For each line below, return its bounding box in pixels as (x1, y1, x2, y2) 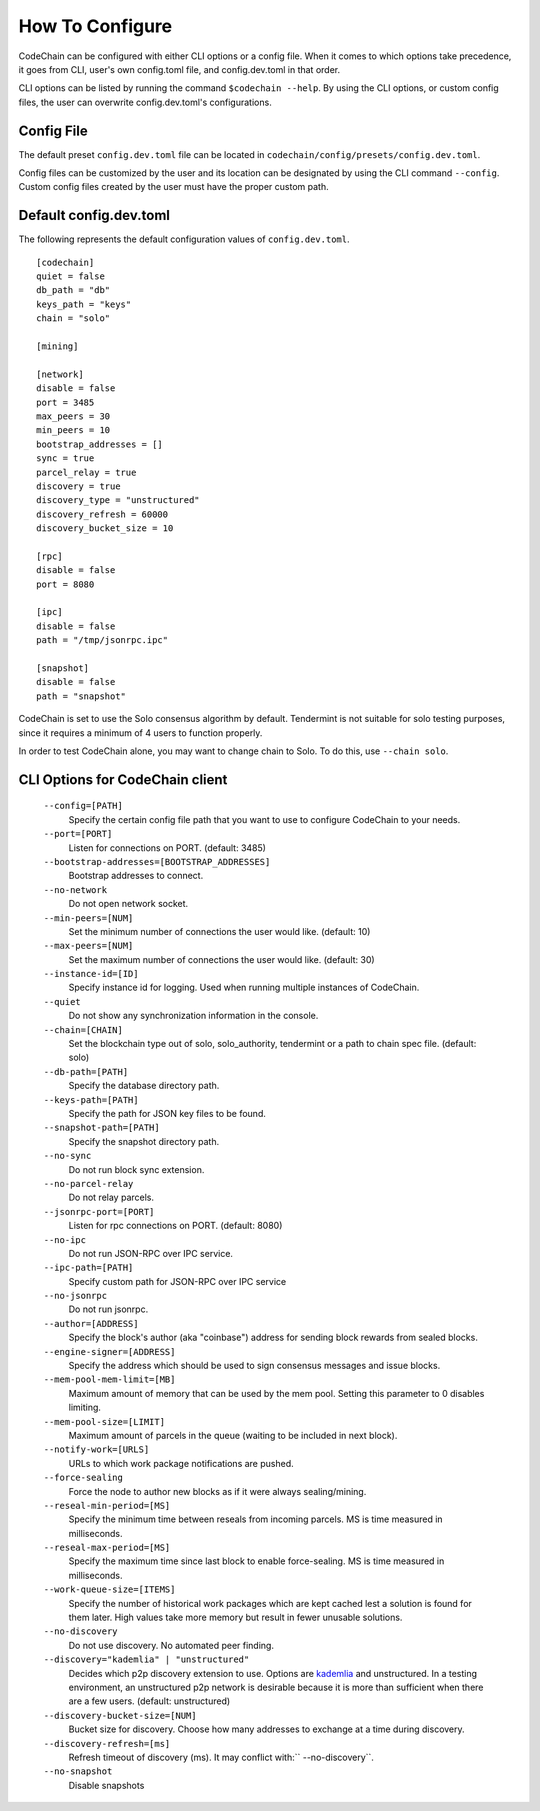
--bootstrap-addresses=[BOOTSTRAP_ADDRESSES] (43, 856, 271, 867)
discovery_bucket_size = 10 (36, 523, 174, 534)
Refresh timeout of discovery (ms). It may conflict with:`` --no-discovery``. (68, 1751, 375, 1763)
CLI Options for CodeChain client (18, 771, 228, 788)
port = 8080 (36, 578, 95, 590)
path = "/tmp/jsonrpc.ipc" (36, 635, 169, 646)
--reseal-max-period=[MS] (43, 1542, 171, 1554)
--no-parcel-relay (43, 1178, 134, 1189)
